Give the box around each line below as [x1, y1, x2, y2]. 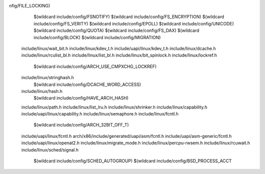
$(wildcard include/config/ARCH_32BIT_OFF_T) [33, 122, 129, 128]
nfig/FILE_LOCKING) [9, 3, 51, 8]
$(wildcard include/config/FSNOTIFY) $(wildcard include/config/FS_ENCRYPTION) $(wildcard [33, 14, 224, 20]
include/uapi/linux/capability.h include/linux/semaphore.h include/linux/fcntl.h [21, 111, 179, 117]
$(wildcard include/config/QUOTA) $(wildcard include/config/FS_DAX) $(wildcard [33, 27, 200, 34]
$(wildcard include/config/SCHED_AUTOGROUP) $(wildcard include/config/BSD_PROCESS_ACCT [33, 158, 232, 164]
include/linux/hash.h [21, 88, 63, 94]
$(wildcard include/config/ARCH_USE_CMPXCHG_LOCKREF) [33, 64, 157, 69]
